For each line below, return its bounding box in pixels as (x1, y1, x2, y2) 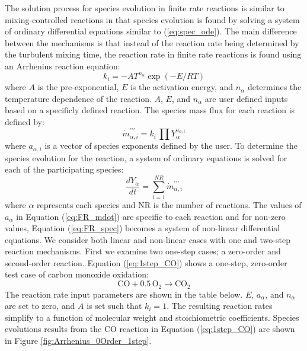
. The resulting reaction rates (167, 299, 273, 312)
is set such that (87, 299, 142, 312)
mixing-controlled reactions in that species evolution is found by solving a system (5, 13, 300, 25)
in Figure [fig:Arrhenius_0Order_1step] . (5, 334, 152, 346)
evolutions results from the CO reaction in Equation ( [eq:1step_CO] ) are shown (5, 323, 295, 335)
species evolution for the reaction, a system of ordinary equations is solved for (5, 151, 287, 164)
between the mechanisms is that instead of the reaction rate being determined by (5, 36, 299, 49)
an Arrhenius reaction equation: (5, 59, 120, 72)
